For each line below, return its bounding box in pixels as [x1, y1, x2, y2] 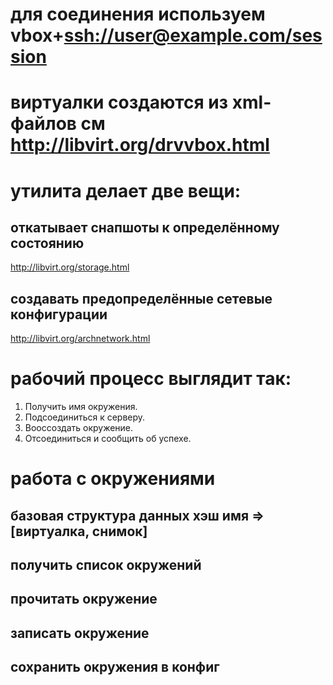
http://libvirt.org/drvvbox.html [10, 134, 270, 157]
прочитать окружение [10, 591, 158, 608]
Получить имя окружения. [24, 401, 138, 413]
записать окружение [10, 624, 150, 642]
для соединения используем [10, 3, 266, 26]
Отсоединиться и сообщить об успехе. [24, 433, 192, 445]
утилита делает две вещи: [10, 179, 242, 202]
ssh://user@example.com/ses [63, 24, 323, 47]
